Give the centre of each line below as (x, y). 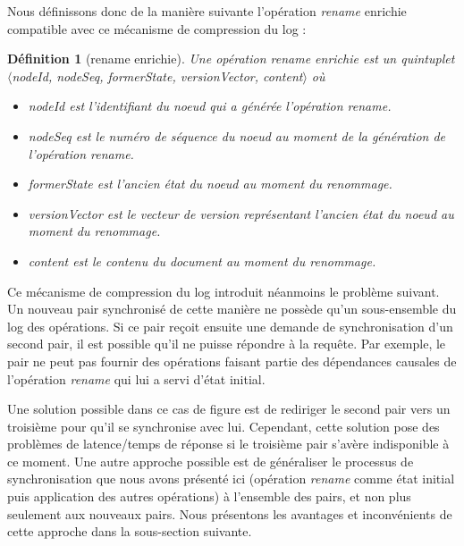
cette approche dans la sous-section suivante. (130, 531)
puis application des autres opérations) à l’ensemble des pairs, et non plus (209, 496)
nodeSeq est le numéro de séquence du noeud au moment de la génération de (237, 135)
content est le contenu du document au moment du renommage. (202, 260)
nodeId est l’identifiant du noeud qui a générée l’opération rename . (210, 106)
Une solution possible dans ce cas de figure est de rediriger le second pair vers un (229, 409)
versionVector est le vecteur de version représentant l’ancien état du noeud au (241, 213)
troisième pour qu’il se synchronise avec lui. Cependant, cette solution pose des (224, 426)
